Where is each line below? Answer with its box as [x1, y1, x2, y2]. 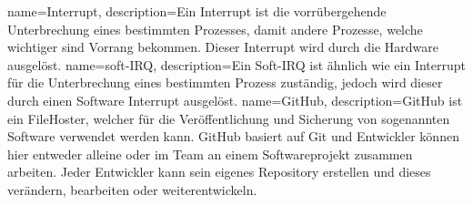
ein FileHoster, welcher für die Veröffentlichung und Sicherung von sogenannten [7, 108, 450, 128]
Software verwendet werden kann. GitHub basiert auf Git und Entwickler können [7, 127, 459, 146]
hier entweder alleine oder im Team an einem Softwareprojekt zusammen [7, 144, 413, 163]
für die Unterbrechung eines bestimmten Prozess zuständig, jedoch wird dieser [7, 73, 443, 92]
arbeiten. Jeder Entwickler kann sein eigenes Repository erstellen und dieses [7, 162, 431, 181]
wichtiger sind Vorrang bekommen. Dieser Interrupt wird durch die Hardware [7, 37, 439, 56]
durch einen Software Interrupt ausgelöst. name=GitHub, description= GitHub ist [7, 90, 463, 109]
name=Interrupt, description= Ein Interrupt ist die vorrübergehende [7, 2, 387, 20]
